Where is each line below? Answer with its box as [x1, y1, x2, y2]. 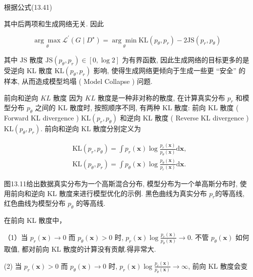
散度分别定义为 [93, 123, 141, 134]
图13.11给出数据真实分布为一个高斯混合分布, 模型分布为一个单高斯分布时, [4, 178, 238, 188]
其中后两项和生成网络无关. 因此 [4, 18, 104, 28]
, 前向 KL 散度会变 [188, 260, 248, 271]
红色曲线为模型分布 [4, 198, 65, 208]
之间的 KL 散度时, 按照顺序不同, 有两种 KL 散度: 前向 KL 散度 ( [35, 102, 239, 113]
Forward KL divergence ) [4, 113, 79, 123]
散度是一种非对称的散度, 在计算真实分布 [98, 92, 225, 102]
